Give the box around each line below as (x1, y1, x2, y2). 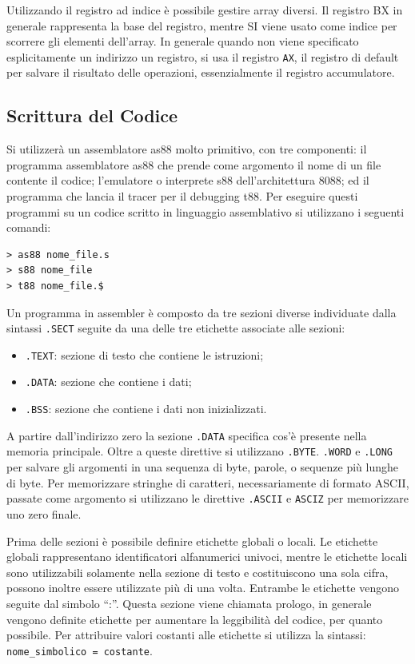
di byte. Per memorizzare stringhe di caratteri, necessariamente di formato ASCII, (6, 474, 409, 491)
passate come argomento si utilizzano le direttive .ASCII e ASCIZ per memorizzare (6, 490, 409, 507)
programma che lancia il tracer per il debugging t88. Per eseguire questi (6, 188, 358, 205)
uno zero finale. (6, 505, 82, 522)
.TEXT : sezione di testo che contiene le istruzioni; (25, 346, 264, 363)
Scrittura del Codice (6, 103, 178, 128)
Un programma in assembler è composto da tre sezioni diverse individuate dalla (6, 304, 397, 320)
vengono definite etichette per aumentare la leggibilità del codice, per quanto (6, 610, 383, 627)
